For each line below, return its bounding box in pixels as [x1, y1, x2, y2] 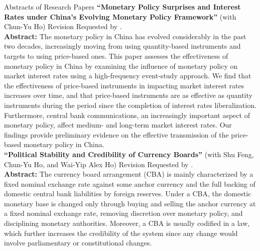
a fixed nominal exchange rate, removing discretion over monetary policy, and [4, 208, 243, 218]
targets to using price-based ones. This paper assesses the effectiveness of [4, 50, 228, 61]
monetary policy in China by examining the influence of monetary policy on [4, 60, 238, 71]
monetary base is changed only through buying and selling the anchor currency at [4, 198, 256, 208]
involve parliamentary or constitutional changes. [4, 237, 152, 248]
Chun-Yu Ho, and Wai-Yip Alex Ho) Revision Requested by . [4, 159, 193, 169]
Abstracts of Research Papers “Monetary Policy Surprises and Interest [4, 2, 241, 12]
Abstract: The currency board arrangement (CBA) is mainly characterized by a [4, 169, 253, 179]
